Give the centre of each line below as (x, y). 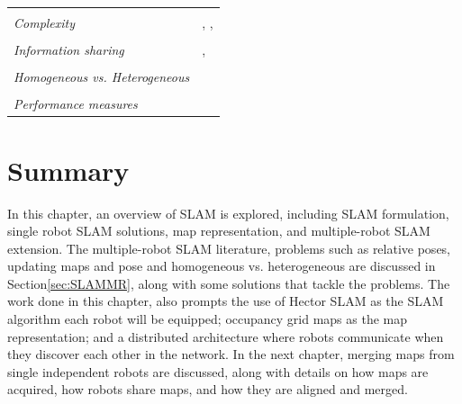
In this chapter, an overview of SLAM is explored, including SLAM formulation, (228, 213)
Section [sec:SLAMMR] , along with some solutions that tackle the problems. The (229, 283)
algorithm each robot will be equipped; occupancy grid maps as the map (208, 319)
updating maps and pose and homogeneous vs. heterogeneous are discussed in (222, 266)
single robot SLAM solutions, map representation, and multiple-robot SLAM (219, 231)
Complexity (45, 22)
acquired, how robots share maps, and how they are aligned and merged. (208, 389)
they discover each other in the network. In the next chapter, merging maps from (231, 354)
